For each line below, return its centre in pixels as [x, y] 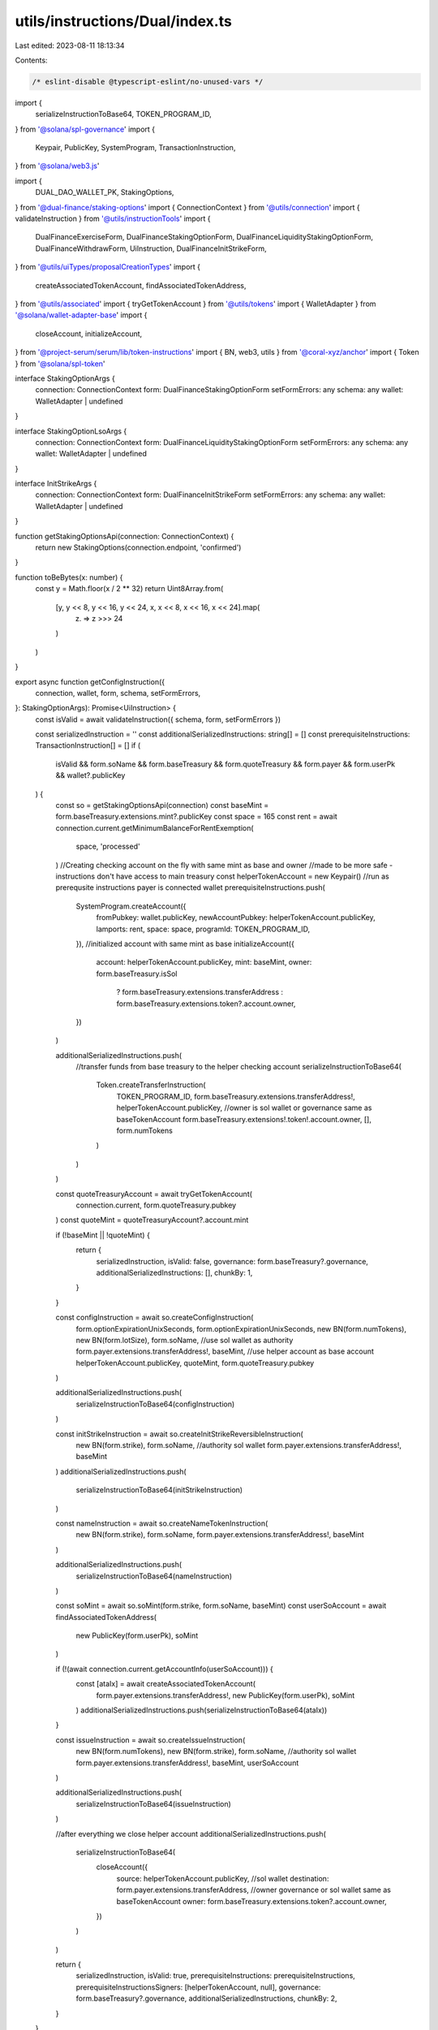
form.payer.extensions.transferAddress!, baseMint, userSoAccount [187, 1763]
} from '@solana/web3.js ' [57, 166]
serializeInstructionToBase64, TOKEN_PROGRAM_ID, [124, 114]
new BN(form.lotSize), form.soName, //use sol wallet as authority [185, 1340]
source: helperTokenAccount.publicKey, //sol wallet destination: [223, 1878]
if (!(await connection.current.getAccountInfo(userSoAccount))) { [164, 1669]
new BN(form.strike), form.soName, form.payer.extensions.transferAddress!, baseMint [220, 1535]
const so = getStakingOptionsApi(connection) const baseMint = [162, 806]
